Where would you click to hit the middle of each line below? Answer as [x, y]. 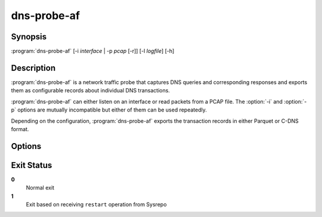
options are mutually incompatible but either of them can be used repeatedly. [112, 110]
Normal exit [40, 188]
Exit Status [32, 165]
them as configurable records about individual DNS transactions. [90, 91]
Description [33, 68]
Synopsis [29, 37]
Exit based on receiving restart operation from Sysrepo [96, 204]
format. [20, 129]
